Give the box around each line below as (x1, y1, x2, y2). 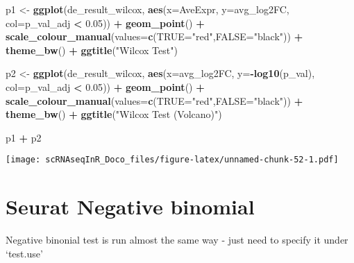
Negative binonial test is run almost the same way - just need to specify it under (6, 232, 348, 247)
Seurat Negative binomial (6, 192, 255, 221)
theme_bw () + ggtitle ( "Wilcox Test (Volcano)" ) (6, 107, 222, 121)
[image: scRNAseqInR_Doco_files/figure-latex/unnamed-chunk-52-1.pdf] (6, 155, 339, 165)
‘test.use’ (6, 246, 43, 260)
